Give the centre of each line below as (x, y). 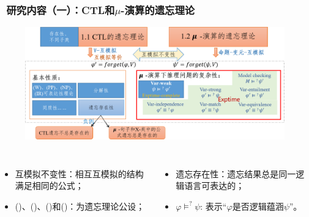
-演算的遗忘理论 (158, 9)
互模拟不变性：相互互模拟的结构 (79, 173)
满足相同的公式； (49, 186)
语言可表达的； (214, 186)
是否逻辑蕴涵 (258, 206)
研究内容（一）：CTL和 (61, 9)
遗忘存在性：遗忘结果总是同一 (236, 173)
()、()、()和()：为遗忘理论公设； (80, 206)
